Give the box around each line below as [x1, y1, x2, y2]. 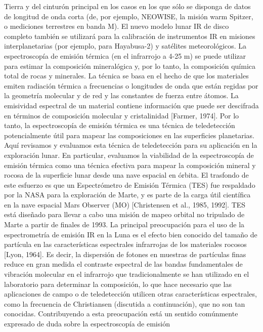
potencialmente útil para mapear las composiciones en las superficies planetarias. [4, 130, 254, 140]
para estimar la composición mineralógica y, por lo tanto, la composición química [4, 60, 255, 71]
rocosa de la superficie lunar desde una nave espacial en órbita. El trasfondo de [4, 170, 249, 180]
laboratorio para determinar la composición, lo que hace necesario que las [4, 278, 232, 289]
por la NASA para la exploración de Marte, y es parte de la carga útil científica [4, 189, 251, 200]
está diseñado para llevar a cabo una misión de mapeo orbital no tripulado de [4, 209, 245, 220]
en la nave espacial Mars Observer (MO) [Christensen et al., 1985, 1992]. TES [4, 199, 246, 210]
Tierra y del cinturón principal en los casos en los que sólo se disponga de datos [4, 1, 251, 11]
